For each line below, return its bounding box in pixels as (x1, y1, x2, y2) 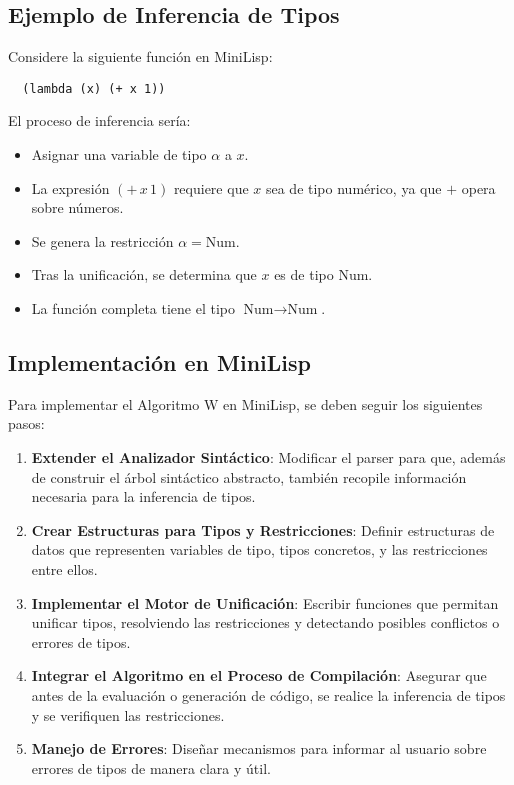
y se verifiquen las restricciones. (31, 704, 225, 725)
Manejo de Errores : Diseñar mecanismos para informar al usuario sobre (31, 738, 487, 759)
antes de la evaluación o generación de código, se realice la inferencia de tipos (31, 684, 506, 705)
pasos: (8, 413, 45, 434)
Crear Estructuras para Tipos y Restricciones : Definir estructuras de (31, 519, 495, 540)
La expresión (31, 177, 110, 198)
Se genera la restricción (31, 230, 174, 251)
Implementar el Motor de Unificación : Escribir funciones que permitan (31, 592, 499, 613)
